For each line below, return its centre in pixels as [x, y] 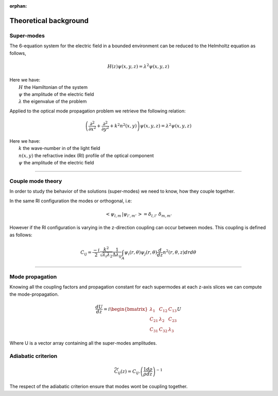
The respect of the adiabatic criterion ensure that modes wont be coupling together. [99, 386]
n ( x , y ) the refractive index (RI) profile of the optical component [86, 155]
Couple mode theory [36, 181]
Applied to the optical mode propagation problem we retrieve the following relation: [98, 111]
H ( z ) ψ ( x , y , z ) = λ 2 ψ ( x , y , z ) [138, 66]
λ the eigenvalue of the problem [53, 101]
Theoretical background [49, 21]
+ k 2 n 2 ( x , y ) [123, 126]
